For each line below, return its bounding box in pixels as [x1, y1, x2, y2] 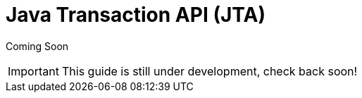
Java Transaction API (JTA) [6, 3, 266, 27]
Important [8, 63, 59, 78]
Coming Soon [6, 39, 69, 52]
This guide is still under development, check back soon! [61, 63, 358, 78]
